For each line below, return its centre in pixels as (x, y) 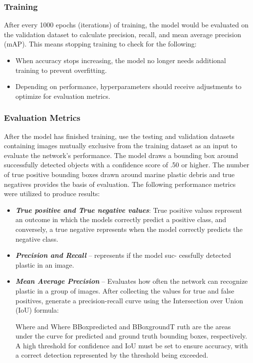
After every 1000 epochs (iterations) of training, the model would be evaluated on (126, 25)
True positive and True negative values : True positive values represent (129, 210)
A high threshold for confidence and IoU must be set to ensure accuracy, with (132, 345)
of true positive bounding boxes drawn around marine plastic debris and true (119, 174)
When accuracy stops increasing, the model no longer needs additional (121, 60)
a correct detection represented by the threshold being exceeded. (112, 355)
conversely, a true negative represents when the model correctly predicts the (129, 229)
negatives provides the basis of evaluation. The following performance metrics (120, 184)
